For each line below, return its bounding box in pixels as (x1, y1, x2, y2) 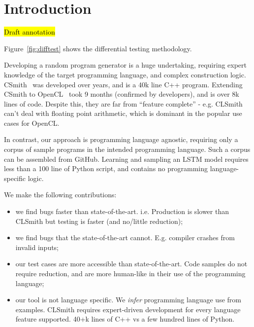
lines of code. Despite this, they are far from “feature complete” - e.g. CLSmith (4, 98, 243, 109)
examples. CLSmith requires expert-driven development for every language (15, 304, 241, 314)
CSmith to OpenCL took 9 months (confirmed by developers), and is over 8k (4, 89, 239, 99)
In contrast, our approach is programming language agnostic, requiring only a (4, 134, 238, 145)
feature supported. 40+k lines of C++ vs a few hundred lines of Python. (15, 314, 235, 324)
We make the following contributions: (4, 189, 117, 200)
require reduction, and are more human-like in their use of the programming (15, 268, 246, 278)
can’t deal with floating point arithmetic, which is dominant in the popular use (4, 108, 242, 118)
